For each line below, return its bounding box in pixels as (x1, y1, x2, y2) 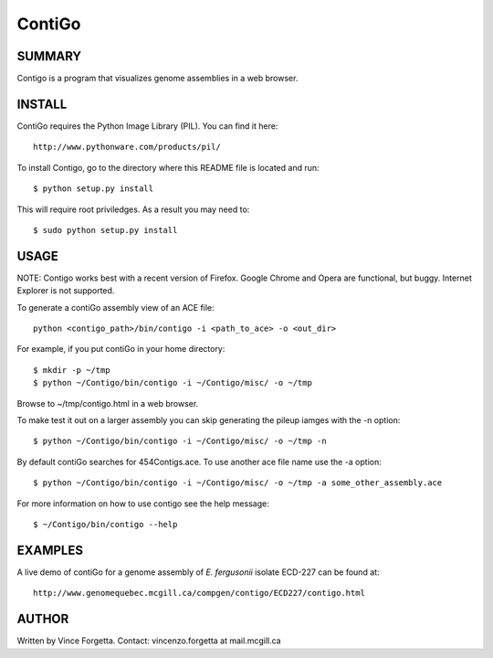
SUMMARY (16, 48, 82, 64)
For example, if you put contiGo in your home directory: (16, 344, 226, 355)
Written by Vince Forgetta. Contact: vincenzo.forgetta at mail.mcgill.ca (16, 635, 282, 646)
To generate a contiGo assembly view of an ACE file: (16, 302, 215, 313)
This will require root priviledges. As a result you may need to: (16, 204, 250, 215)
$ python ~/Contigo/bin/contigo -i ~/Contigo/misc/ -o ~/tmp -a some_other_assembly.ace (33, 478, 443, 488)
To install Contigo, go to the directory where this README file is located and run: (16, 162, 320, 173)
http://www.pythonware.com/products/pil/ (33, 142, 221, 153)
